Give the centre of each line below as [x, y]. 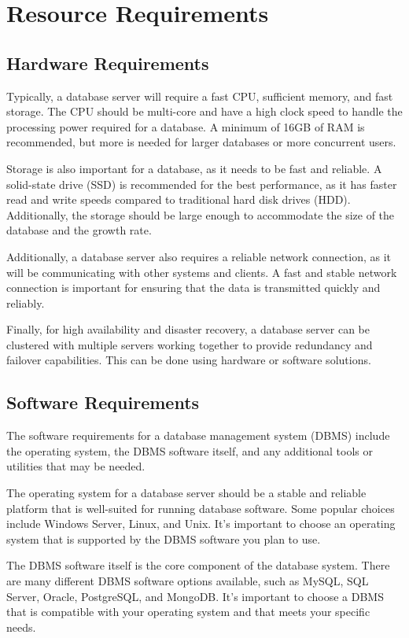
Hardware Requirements [108, 63]
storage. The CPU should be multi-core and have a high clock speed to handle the [204, 111]
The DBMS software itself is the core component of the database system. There [198, 565]
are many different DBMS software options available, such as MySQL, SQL [188, 581]
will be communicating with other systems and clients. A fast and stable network [202, 272]
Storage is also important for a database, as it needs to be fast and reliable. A [194, 168]
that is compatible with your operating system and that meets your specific [188, 612]
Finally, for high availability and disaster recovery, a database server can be [188, 329]
